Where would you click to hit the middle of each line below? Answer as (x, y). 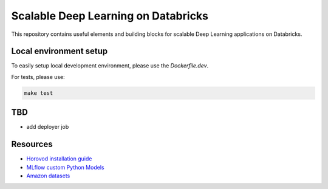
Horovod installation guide (59, 159)
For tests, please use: (38, 77)
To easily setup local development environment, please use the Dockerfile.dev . (110, 66)
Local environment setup (60, 51)
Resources (32, 144)
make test (39, 93)
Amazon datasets (48, 176)
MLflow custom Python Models (65, 167)
